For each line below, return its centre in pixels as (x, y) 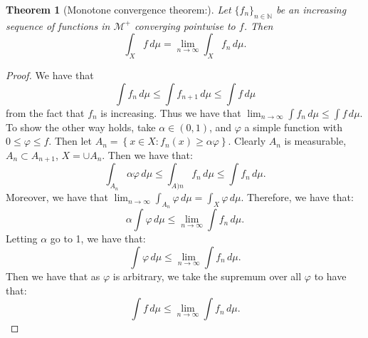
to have (330, 276)
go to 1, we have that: (98, 239)
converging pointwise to (185, 25)
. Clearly (247, 141)
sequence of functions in (58, 25)
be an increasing (311, 9)
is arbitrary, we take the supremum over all (207, 276)
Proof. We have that (50, 75)
